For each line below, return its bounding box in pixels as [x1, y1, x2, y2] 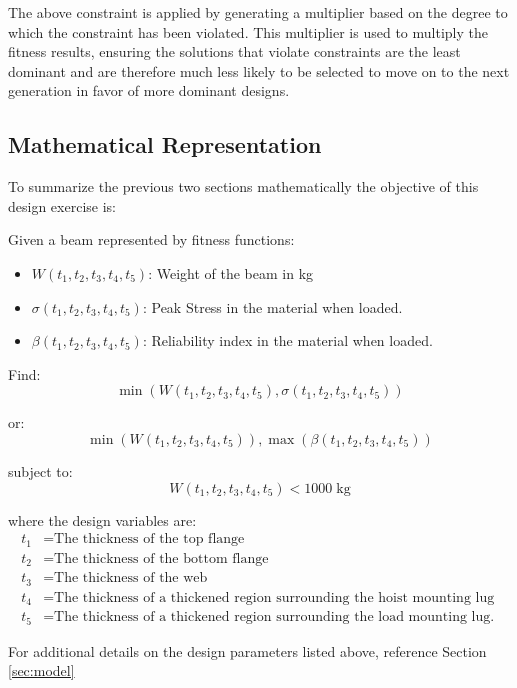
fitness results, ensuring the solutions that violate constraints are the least [8, 41, 461, 62]
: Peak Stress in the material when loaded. [142, 296, 403, 317]
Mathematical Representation [8, 129, 322, 160]
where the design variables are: [8, 509, 197, 530]
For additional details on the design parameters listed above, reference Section [8, 640, 487, 661]
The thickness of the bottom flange [54, 551, 269, 566]
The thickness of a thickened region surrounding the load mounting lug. [54, 610, 495, 625]
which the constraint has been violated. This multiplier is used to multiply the [8, 21, 488, 42]
